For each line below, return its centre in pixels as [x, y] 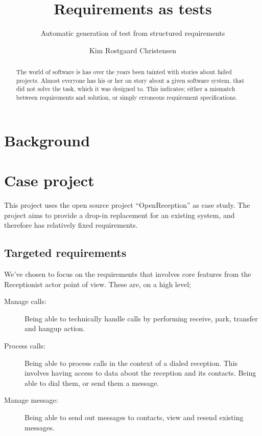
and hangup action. [55, 328]
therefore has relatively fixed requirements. [71, 225]
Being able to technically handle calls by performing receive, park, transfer [141, 318]
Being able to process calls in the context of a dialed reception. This [131, 363]
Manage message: [31, 400]
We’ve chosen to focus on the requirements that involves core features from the [128, 274]
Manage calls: [25, 301]
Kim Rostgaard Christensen [133, 50]
